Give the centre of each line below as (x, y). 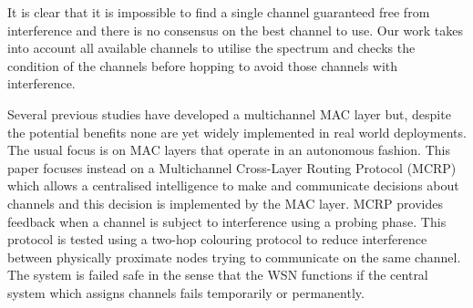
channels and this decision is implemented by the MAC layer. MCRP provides (226, 203)
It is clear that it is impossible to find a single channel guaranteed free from (219, 12)
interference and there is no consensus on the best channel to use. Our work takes (236, 30)
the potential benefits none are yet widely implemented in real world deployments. (237, 132)
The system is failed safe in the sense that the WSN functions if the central (218, 275)
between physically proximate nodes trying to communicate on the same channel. (234, 257)
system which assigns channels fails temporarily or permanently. (186, 292)
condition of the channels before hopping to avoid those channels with (203, 65)
